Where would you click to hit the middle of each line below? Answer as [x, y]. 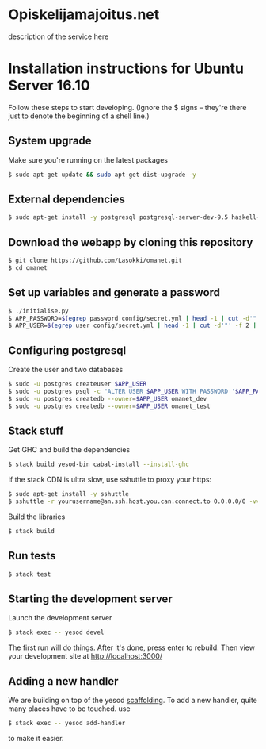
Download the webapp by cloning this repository [131, 242]
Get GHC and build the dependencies [69, 450]
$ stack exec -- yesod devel [56, 632]
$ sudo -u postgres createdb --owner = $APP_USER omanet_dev [108, 398]
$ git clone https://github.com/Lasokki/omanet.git [95, 261]
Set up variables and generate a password [114, 292]
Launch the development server [60, 618]
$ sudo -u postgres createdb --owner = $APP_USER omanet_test [110, 406]
